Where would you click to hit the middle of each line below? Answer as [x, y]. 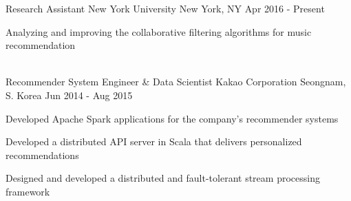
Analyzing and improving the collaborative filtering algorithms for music [159, 31]
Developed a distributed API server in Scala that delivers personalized [154, 141]
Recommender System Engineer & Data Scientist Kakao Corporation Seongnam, [176, 82]
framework [28, 191]
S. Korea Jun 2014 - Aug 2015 [69, 95]
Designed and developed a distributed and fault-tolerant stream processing [163, 178]
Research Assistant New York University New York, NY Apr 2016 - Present [165, 8]
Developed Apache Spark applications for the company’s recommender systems [172, 118]
